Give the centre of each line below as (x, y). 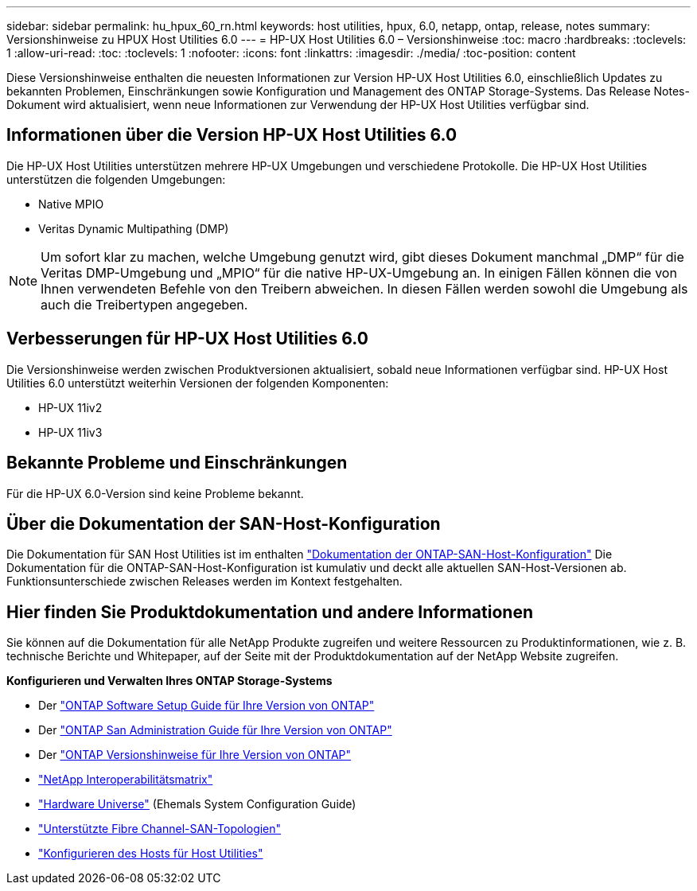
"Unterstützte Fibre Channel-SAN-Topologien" (160, 829)
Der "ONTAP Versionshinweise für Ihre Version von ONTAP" (195, 755)
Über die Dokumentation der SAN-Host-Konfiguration (224, 523)
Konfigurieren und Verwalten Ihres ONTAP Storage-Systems (169, 681)
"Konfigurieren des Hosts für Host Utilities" (151, 854)
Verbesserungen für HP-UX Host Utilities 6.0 (187, 339)
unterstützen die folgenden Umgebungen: (116, 179)
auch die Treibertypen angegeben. (144, 304)
